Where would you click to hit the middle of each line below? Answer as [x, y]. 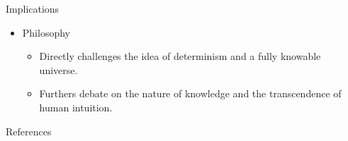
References [29, 131]
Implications [33, 8]
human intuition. [76, 107]
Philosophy [46, 32]
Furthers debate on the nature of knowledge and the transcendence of [190, 93]
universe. [58, 69]
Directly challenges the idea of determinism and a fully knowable [180, 56]
